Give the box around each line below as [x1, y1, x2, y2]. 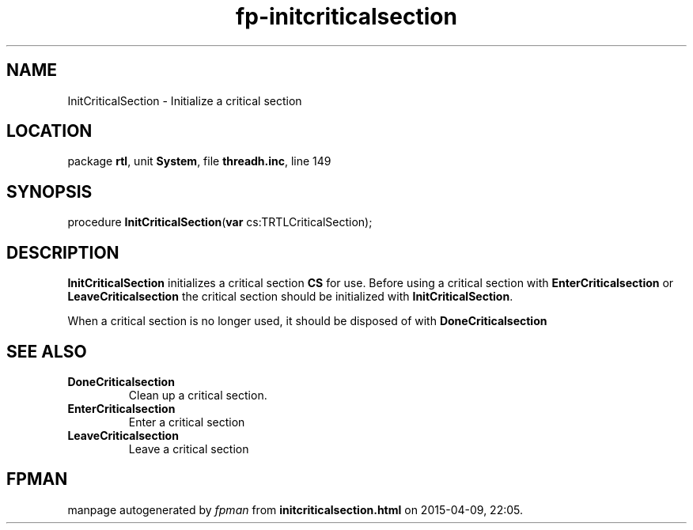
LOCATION [6, 121, 93, 142]
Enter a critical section [128, 415, 245, 429]
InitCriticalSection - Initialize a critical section [67, 93, 302, 108]
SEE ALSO [6, 341, 87, 362]
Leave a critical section [128, 441, 249, 456]
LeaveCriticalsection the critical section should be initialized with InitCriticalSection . [67, 290, 513, 304]
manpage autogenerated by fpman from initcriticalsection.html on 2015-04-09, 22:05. [67, 502, 524, 517]
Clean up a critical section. [128, 388, 267, 402]
